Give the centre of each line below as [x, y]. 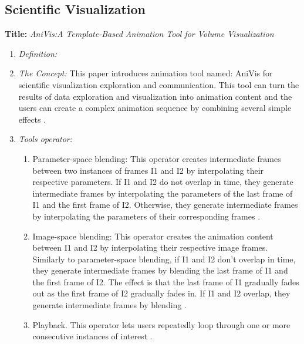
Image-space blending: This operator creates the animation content [153, 236]
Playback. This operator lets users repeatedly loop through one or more [161, 324]
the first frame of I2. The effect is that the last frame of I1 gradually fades [166, 281]
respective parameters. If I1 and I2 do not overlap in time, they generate [163, 182]
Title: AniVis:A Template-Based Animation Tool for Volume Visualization [139, 34]
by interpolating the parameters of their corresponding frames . [146, 216]
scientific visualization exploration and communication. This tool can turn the [159, 84]
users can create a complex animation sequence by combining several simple [155, 108]
